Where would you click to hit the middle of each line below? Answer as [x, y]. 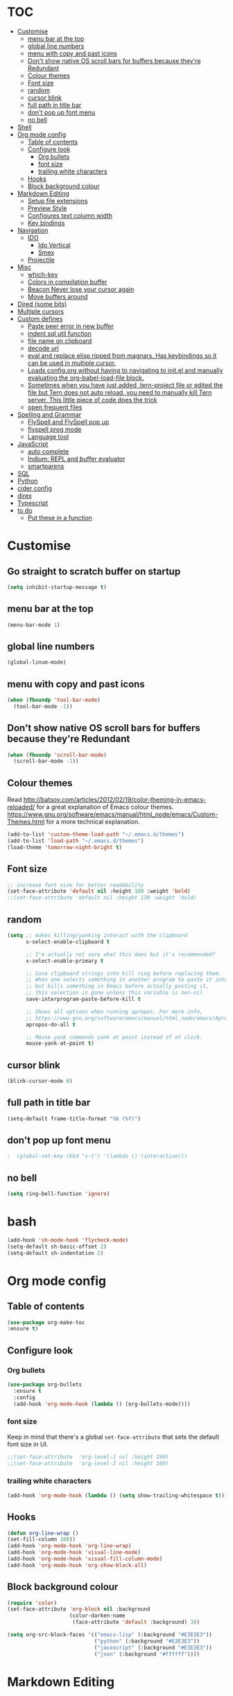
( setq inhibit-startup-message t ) [57, 587]
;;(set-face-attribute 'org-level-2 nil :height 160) [88, 1463]
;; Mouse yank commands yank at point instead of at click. [114, 1037]
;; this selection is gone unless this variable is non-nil [114, 993]
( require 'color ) [32, 1603]
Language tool [48, 436]
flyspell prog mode [54, 429]
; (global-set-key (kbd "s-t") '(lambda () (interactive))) [97, 1156]
